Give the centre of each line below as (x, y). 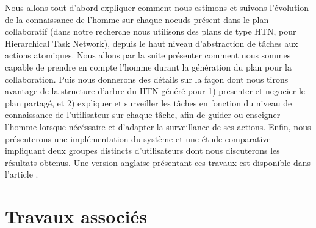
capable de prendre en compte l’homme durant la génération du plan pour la (149, 67)
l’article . (22, 174)
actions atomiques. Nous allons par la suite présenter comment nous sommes (148, 55)
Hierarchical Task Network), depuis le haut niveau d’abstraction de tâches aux (152, 43)
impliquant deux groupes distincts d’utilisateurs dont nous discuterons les (142, 150)
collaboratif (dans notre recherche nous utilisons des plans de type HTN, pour (151, 31)
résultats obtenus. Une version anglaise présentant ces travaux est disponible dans (158, 162)
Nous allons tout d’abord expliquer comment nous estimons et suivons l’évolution (157, 7)
